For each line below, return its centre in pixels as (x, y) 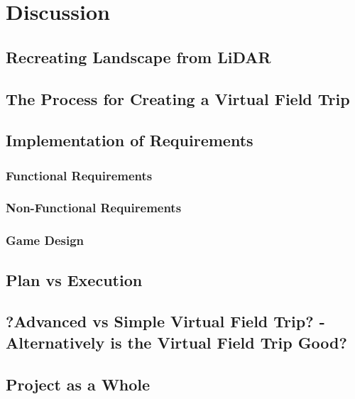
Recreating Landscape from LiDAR (138, 56)
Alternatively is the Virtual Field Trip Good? (176, 342)
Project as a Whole (78, 384)
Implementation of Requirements (130, 140)
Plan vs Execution (74, 279)
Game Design (45, 240)
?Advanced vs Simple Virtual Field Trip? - (165, 321)
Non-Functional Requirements (94, 208)
